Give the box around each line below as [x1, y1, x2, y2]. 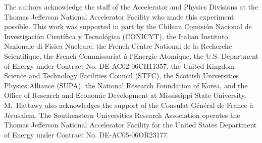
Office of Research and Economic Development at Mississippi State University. [4, 90, 246, 100]
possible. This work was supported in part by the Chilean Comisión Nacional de [4, 21, 252, 32]
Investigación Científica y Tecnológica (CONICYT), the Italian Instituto [4, 31, 228, 41]
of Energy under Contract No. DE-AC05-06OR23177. [4, 129, 169, 139]
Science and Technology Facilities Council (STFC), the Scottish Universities [4, 70, 239, 81]
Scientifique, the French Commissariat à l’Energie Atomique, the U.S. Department [4, 50, 258, 61]
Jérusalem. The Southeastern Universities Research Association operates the [4, 109, 240, 120]
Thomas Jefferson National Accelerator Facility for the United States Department [4, 119, 257, 130]
